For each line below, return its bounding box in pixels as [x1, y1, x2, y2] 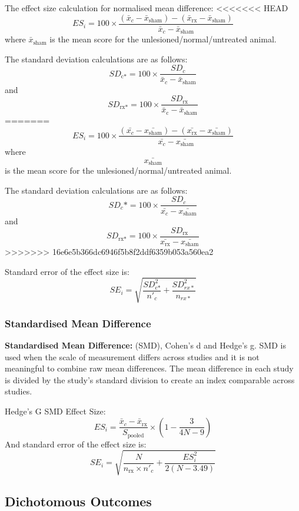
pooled [127, 432, 144, 439]
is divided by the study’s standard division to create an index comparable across [5, 373, 295, 386]
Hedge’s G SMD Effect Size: [5, 405, 106, 417]
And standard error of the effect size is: [5, 437, 147, 450]
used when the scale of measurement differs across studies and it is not [5, 350, 260, 363]
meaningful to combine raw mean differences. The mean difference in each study [5, 362, 294, 374]
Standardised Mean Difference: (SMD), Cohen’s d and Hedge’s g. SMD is [5, 339, 286, 351]
